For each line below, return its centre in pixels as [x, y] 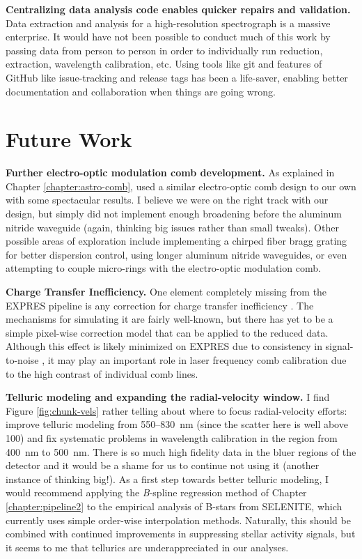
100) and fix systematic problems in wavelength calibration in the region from [172, 437]
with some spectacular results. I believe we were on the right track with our [167, 200]
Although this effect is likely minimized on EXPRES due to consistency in [164, 346]
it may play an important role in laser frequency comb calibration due [197, 360]
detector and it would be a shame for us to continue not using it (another [163, 465]
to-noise [22, 360]
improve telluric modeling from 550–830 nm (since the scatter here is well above [177, 424]
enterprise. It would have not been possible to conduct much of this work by [168, 37]
